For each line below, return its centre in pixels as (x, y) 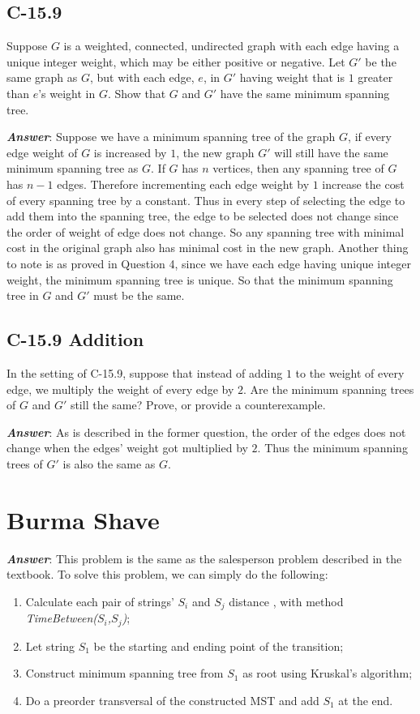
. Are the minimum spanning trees (329, 389)
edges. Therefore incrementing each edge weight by (183, 184)
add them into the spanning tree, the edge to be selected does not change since (203, 216)
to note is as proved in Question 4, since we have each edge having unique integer (209, 263)
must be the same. (139, 295)
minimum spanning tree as (73, 168)
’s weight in (67, 93)
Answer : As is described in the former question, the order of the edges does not (206, 432)
